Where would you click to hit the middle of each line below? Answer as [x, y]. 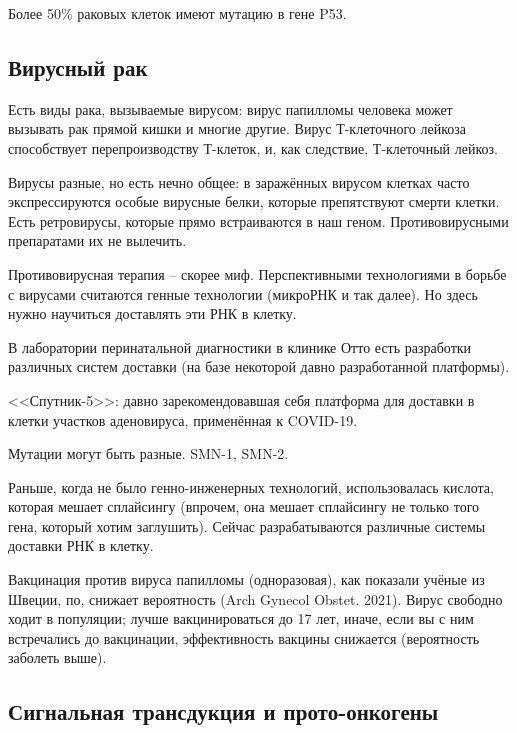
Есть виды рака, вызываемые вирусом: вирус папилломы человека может [230, 108]
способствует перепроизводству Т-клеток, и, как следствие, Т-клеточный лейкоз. [253, 147]
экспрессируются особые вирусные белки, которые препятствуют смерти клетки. [254, 201]
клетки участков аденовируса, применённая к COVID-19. [183, 419]
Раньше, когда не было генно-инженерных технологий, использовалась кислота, [251, 486]
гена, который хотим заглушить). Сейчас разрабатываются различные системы [247, 525]
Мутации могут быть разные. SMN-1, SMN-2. [148, 453]
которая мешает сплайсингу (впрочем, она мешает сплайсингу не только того [244, 506]
